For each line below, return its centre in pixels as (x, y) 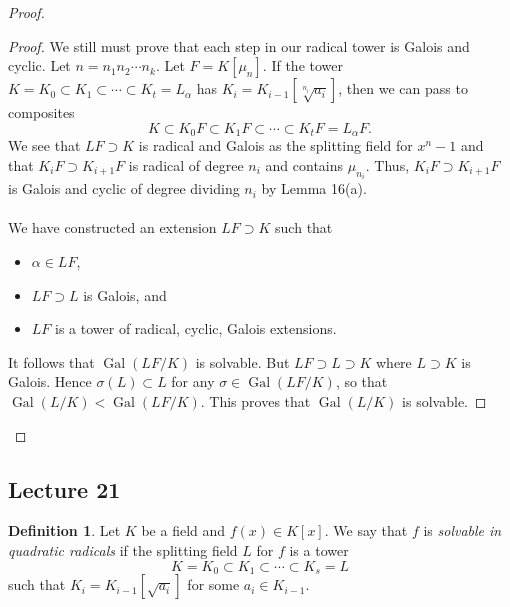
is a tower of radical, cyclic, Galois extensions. (196, 328)
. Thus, (387, 164)
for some (213, 584)
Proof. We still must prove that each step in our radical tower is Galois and (239, 45)
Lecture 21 (64, 488)
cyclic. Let (39, 65)
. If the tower (302, 65)
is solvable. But (242, 361)
